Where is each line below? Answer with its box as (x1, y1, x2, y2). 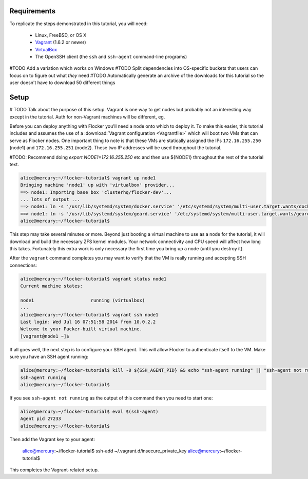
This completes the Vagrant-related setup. (9, 467, 99, 473)
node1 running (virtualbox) (20, 297, 145, 303)
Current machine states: (20, 283, 83, 289)
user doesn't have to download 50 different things (9, 79, 115, 86)
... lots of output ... (20, 196, 81, 203)
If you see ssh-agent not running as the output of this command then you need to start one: (9, 395, 213, 401)
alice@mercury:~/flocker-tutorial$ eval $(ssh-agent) (20, 408, 159, 414)
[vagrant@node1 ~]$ (20, 333, 69, 339)
